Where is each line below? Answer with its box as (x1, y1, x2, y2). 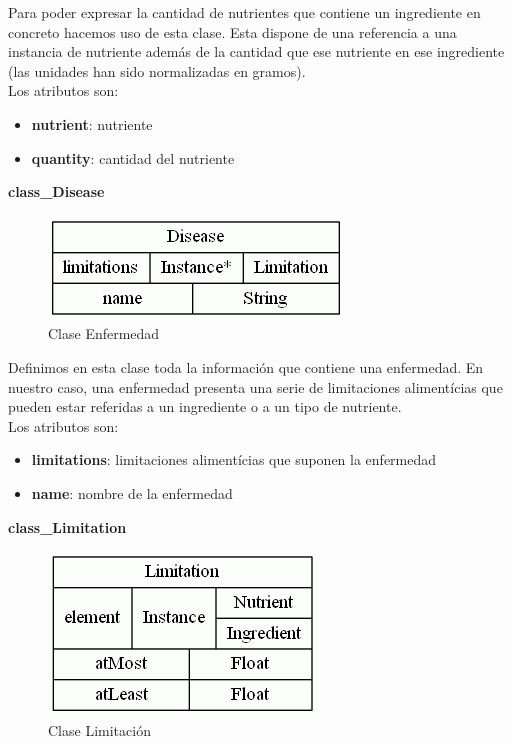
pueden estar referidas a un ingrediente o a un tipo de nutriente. (8, 396, 402, 417)
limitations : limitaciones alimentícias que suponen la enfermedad (31, 449, 437, 470)
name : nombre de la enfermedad (31, 482, 233, 503)
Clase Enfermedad (48, 323, 160, 344)
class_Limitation (8, 516, 127, 537)
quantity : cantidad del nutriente (31, 147, 235, 168)
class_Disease (8, 181, 105, 202)
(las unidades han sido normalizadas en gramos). (8, 60, 306, 81)
